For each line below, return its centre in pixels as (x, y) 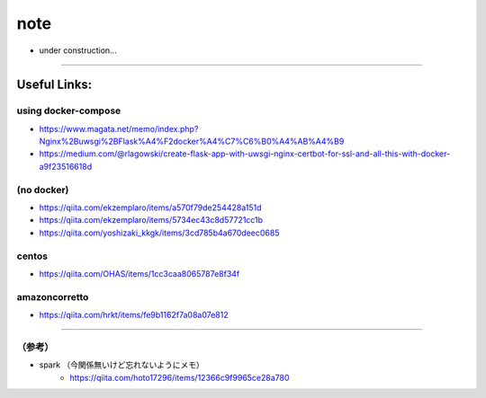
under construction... (78, 50)
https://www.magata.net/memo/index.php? (119, 128)
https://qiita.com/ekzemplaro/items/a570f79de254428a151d (150, 208)
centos (32, 256)
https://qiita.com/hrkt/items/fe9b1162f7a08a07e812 (134, 315)
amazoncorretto (53, 296)
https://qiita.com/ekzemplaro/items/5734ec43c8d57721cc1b (151, 220)
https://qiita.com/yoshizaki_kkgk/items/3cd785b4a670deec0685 (159, 233)
